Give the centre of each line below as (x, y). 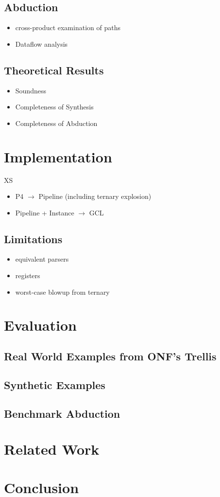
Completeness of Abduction (56, 123)
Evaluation (40, 325)
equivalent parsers (42, 259)
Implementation (58, 156)
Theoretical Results (54, 70)
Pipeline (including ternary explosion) (95, 196)
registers (28, 275)
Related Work (52, 449)
